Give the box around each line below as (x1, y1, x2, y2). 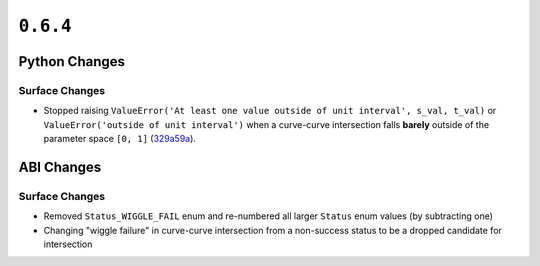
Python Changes (18, 53, 125, 70)
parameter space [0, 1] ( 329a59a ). (43, 133, 197, 145)
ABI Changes (18, 158, 102, 175)
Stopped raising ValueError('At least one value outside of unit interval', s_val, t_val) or (43, 105, 497, 117)
